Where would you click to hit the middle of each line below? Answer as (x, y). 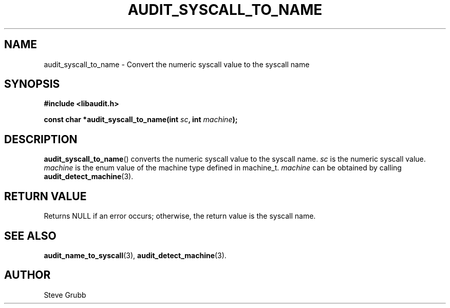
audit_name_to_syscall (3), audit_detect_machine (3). (135, 255)
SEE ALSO (30, 236)
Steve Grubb (65, 295)
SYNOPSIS (32, 84)
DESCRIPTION (41, 139)
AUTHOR (27, 275)
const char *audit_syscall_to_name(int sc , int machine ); (141, 120)
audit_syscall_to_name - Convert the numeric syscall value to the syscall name (177, 64)
